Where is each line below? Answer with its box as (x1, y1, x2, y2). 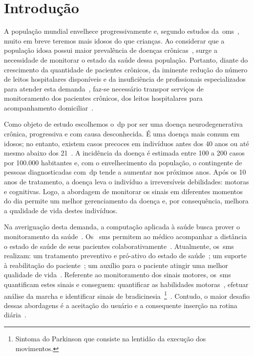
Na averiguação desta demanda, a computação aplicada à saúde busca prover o (4, 222, 240, 232)
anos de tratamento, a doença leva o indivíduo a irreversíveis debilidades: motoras (4, 177, 249, 187)
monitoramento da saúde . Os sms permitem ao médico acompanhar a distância (4, 231, 247, 241)
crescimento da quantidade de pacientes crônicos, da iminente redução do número (4, 64, 248, 74)
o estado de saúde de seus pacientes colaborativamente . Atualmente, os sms (4, 241, 234, 251)
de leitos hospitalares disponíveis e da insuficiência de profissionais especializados (4, 74, 246, 84)
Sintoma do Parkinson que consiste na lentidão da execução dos (15, 334, 206, 343)
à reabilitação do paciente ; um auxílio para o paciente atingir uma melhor (4, 260, 228, 270)
